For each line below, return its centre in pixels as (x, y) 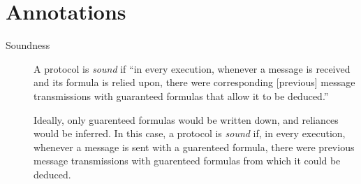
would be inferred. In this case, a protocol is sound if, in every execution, (190, 133)
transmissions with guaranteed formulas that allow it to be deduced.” (181, 95)
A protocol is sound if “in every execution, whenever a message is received (192, 68)
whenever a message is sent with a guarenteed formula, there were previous (194, 147)
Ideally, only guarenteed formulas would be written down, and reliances (186, 119)
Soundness (28, 45)
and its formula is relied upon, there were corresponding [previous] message (194, 82)
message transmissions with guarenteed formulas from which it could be (187, 161)
